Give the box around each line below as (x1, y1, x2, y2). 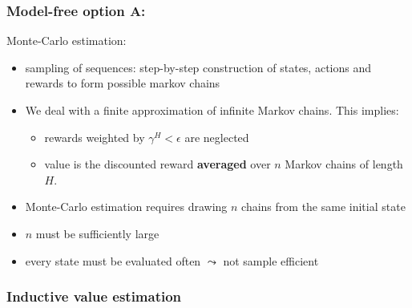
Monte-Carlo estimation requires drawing (25, 198, 228, 215)
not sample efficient (223, 252, 319, 269)
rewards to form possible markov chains (25, 75, 220, 91)
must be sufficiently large (35, 225, 160, 241)
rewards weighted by (44, 128, 145, 145)
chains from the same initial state (241, 198, 406, 215)
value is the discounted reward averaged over (44, 156, 271, 172)
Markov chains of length (285, 156, 403, 172)
